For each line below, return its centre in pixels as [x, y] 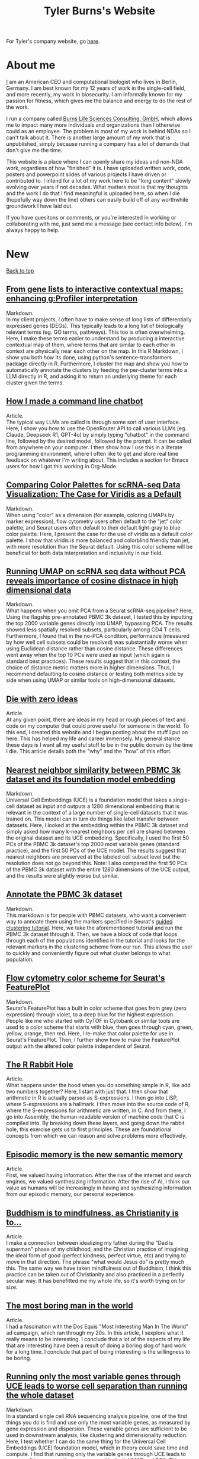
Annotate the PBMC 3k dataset [64, 895]
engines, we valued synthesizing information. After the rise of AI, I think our [98, 1182]
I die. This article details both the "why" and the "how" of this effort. [89, 752]
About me [31, 65]
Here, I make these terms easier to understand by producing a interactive [95, 338]
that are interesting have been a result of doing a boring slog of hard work [96, 1345]
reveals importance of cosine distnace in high [92, 580]
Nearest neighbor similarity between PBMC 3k [94, 770]
